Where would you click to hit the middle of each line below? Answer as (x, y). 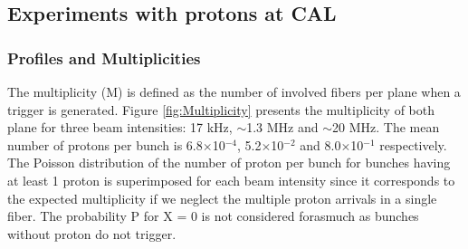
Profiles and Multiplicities (104, 57)
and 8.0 (320, 144)
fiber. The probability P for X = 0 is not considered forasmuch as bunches (213, 216)
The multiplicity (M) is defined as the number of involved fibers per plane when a (234, 91)
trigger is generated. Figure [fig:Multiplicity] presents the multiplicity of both (221, 109)
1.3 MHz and (282, 127)
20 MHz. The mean (386, 127)
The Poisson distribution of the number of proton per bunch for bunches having (229, 163)
